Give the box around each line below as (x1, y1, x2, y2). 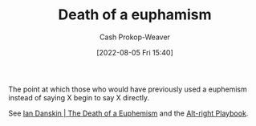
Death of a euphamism (58, 6, 212, 24)
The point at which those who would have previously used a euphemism (8, 84, 247, 94)
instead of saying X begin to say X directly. (8, 92, 150, 102)
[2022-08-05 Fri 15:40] (95, 47, 174, 57)
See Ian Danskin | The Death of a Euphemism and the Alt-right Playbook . (8, 108, 249, 118)
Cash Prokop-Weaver (99, 32, 171, 42)
